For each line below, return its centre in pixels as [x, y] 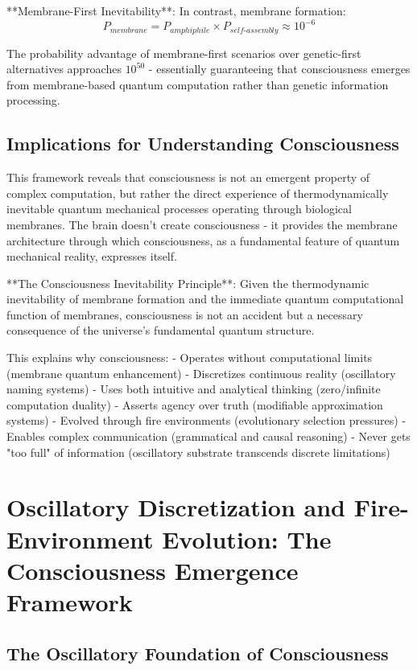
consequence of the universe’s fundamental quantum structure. [161, 330]
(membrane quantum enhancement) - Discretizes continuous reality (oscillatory [201, 373]
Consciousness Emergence [153, 570]
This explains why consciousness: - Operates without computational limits [190, 358]
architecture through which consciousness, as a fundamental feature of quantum [203, 240]
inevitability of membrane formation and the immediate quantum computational [205, 299]
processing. [33, 100]
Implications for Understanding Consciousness [203, 144]
